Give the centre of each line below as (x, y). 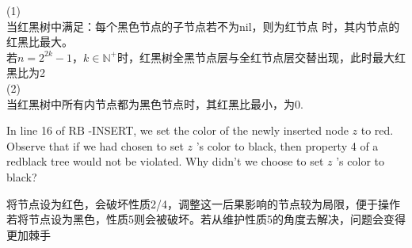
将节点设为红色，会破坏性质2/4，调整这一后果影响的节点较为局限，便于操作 (203, 203)
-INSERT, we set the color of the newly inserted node (218, 130)
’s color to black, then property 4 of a (287, 145)
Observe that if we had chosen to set (95, 145)
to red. (377, 130)
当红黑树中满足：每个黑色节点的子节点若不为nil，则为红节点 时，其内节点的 (203, 26)
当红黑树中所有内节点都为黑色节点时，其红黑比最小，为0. (155, 103)
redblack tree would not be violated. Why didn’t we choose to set (165, 161)
